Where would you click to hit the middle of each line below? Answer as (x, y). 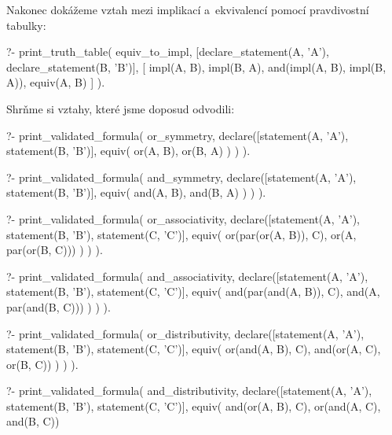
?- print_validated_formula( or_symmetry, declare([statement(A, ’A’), (178, 135)
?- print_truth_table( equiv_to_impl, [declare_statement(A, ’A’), (168, 52)
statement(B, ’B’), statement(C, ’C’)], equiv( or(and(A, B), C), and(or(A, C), (194, 349)
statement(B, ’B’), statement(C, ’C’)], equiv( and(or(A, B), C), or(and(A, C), (194, 406)
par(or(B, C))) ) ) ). (55, 250)
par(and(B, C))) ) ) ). (59, 306)
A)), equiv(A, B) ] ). (56, 82)
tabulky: (26, 25)
